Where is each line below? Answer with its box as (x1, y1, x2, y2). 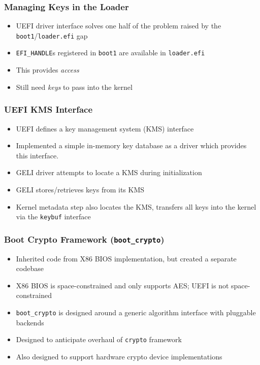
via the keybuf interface (16, 211, 91, 222)
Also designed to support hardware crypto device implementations (16, 351, 222, 361)
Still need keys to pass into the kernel (16, 81, 133, 92)
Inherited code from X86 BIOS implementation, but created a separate (16, 253, 237, 263)
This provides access (16, 64, 79, 75)
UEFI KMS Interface (4, 103, 93, 116)
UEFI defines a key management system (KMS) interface (16, 123, 194, 134)
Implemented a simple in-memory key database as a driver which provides (16, 140, 247, 151)
